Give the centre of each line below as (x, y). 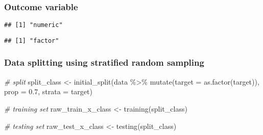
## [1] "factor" (32, 40)
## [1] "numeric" (33, 25)
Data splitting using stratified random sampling (104, 62)
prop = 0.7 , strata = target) (48, 91)
